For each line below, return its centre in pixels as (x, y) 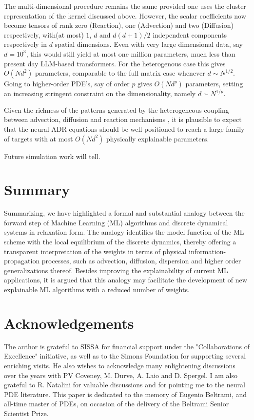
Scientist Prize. (26, 413)
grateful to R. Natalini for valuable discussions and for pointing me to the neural (125, 385)
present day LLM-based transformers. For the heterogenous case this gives (115, 63)
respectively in (26, 44)
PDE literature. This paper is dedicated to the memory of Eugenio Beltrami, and (125, 394)
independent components (190, 34)
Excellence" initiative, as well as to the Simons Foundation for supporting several (125, 356)
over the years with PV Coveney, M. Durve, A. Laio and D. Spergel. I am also (121, 375)
